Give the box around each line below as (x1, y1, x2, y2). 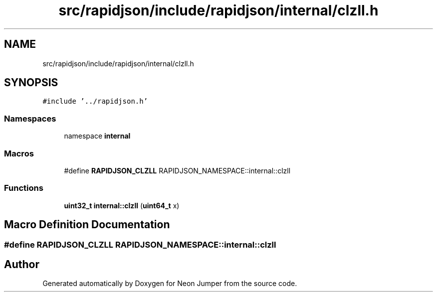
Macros (4, 148, 34, 158)
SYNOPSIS (4, 76, 58, 89)
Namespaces (4, 113, 56, 124)
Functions (4, 183, 43, 193)
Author (4, 258, 39, 271)
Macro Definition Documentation (4, 218, 170, 231)
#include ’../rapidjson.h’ (42, 97, 148, 106)
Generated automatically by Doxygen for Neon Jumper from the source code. (42, 279, 297, 288)
